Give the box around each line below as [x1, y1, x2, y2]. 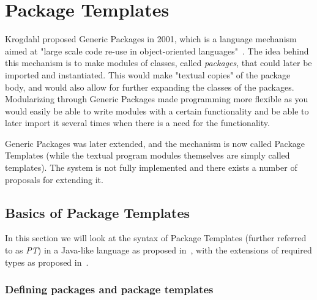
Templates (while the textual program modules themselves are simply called [5, 149, 290, 162]
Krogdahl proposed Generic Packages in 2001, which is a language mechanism [5, 32, 297, 45]
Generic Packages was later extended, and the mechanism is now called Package [5, 137, 305, 149]
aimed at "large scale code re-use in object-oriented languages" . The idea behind [5, 44, 309, 57]
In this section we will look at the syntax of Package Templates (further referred [5, 231, 307, 244]
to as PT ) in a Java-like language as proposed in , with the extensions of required [5, 244, 312, 257]
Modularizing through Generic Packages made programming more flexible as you [5, 92, 308, 105]
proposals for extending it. [5, 173, 103, 186]
